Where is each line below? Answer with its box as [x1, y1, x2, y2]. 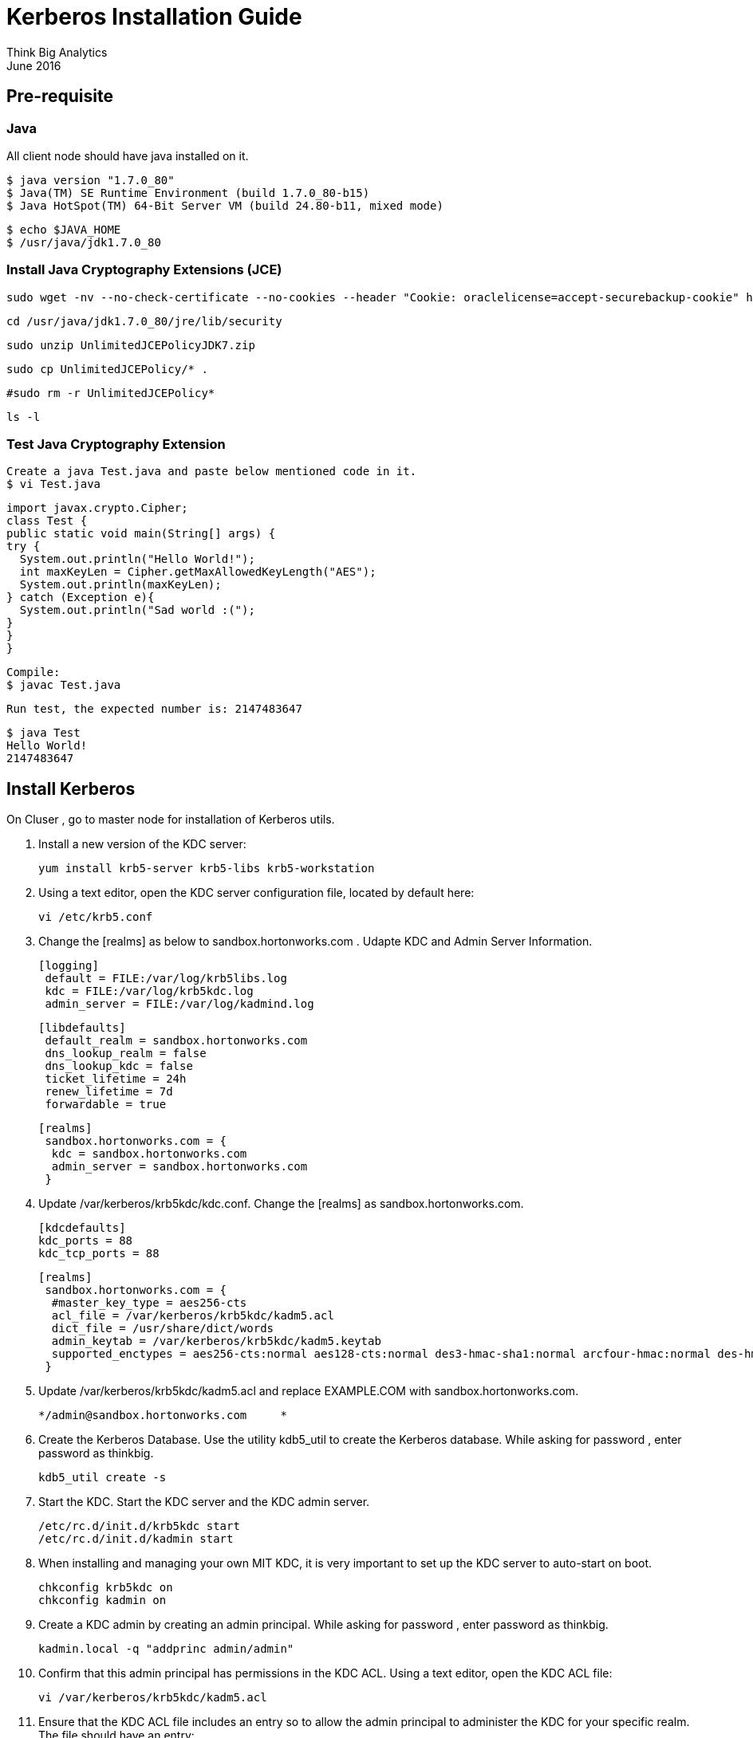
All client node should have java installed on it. [6, 148, 249, 163]
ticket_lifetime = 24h [45, 1072, 187, 1086]
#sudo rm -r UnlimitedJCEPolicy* [6, 386, 215, 399]
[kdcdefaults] [38, 1221, 126, 1235]
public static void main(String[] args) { [6, 527, 276, 541]
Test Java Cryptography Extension [6, 436, 226, 453]
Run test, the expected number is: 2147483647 [6, 702, 302, 716]
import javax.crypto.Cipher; [6, 501, 188, 515]
